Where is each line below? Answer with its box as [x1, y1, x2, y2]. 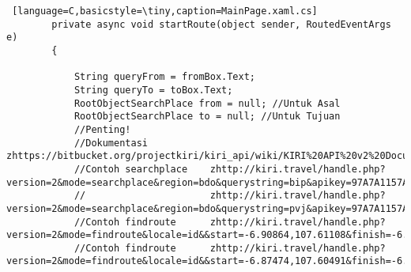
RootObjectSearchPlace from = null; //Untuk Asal [74, 97, 341, 109]
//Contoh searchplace [74, 163, 188, 175]
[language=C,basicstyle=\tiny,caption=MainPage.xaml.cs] [12, 6, 318, 17]
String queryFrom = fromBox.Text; [74, 71, 255, 83]
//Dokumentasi [74, 137, 148, 149]
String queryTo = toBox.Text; [74, 84, 233, 96]
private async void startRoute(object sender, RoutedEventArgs [51, 18, 391, 30]
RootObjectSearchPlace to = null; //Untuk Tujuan [74, 111, 341, 123]
